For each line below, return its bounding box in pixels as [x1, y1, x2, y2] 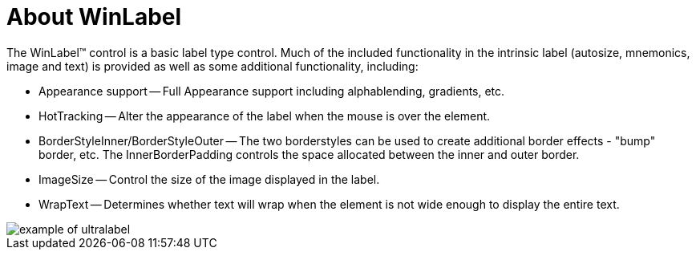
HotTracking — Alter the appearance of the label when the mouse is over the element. [38, 108, 491, 123]
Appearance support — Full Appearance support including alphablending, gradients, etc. [38, 83, 505, 98]
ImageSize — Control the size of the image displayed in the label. [38, 172, 380, 186]
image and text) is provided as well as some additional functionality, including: [6, 59, 419, 73]
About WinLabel [6, 3, 182, 30]
